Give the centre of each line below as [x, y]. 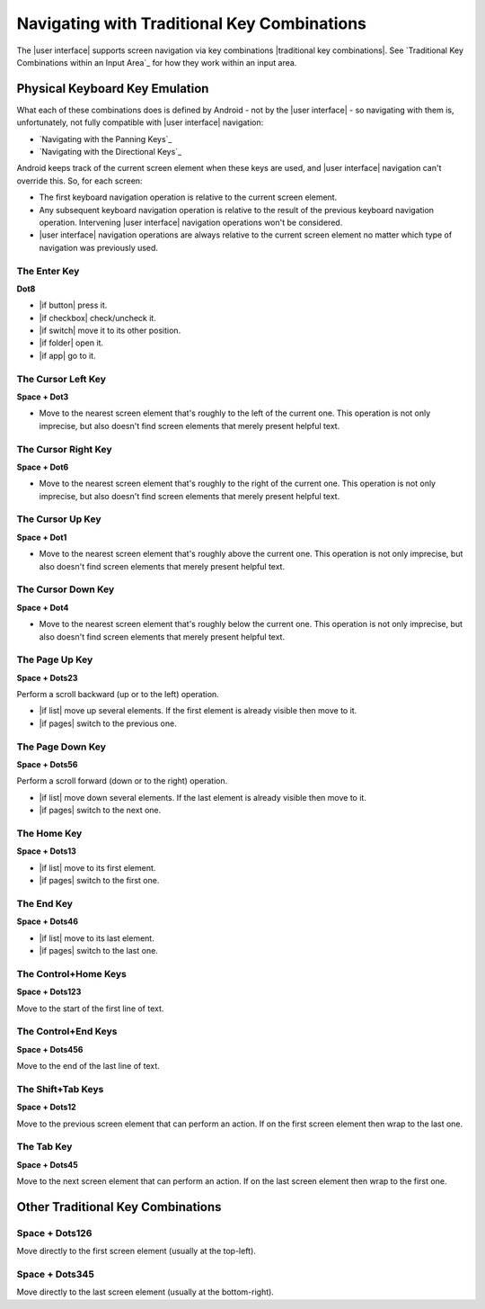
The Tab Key [44, 1147]
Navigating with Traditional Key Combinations [192, 23]
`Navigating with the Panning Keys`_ [106, 139]
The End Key [45, 903]
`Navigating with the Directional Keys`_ [110, 152]
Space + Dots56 [47, 764]
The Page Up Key [55, 659]
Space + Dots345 [55, 1275]
